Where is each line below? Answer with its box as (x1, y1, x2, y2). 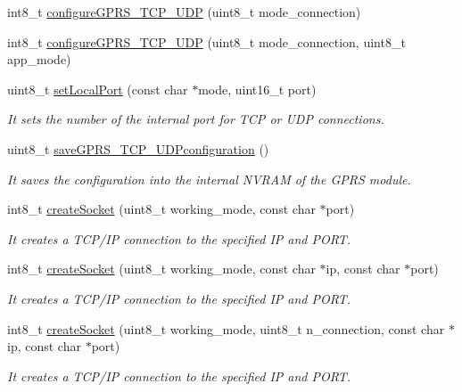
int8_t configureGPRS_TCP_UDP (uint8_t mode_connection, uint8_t (7, 32, 406, 51)
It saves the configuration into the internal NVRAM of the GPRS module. (7, 169, 411, 188)
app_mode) (7, 50, 71, 69)
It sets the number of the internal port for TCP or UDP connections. (7, 110, 384, 128)
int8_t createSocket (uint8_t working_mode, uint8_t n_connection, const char (7, 319, 445, 338)
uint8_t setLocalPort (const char (7, 79, 188, 98)
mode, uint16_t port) (198, 79, 317, 98)
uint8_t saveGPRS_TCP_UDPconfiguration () (7, 139, 269, 158)
